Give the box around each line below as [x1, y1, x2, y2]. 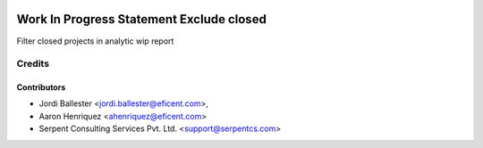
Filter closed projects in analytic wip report [16, 36, 174, 46]
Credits [16, 58, 49, 70]
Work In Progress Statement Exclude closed [16, 12, 267, 27]
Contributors [16, 82, 66, 93]
